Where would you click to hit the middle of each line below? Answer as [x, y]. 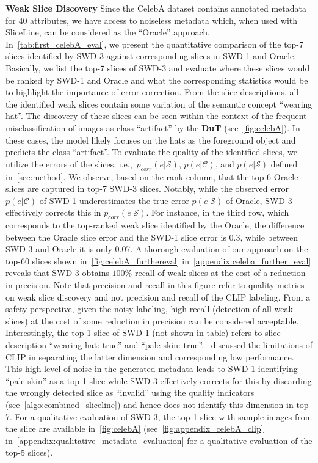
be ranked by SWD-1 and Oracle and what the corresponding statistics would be [157, 80]
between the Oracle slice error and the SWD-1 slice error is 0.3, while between [152, 237]
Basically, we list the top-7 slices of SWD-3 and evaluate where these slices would [158, 67]
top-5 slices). [29, 452]
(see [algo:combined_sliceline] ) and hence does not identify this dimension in [150, 404]
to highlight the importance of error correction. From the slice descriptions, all [152, 92]
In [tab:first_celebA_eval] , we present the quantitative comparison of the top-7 [155, 44]
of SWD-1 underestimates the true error [114, 200]
